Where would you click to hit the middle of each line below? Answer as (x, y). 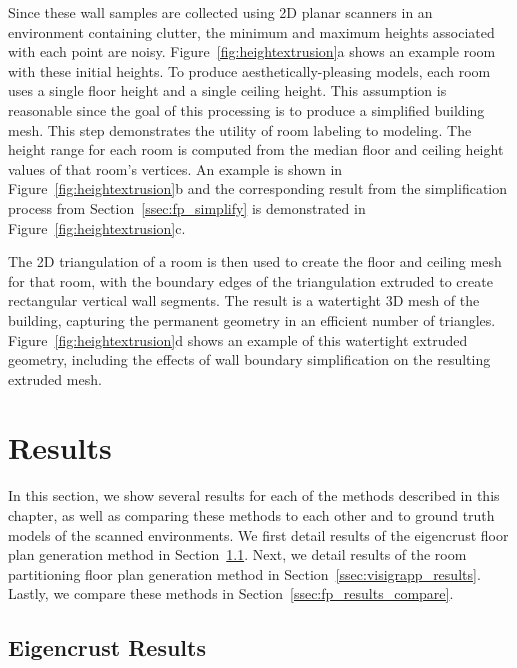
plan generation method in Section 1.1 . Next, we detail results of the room (237, 554)
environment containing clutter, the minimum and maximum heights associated (251, 31)
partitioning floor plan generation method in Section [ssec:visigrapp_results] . (244, 573)
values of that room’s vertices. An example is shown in (175, 168)
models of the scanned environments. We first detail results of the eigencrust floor (258, 534)
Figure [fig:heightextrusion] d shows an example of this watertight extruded (238, 339)
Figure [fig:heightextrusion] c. (97, 227)
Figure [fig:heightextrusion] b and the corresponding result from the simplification (258, 188)
